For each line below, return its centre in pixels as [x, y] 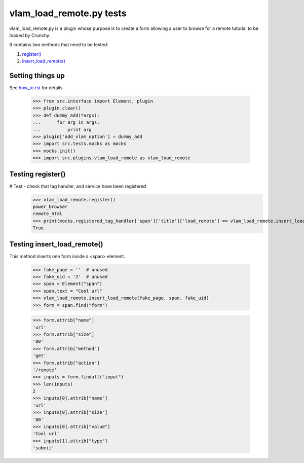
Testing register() [37, 174]
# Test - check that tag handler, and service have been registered [78, 186]
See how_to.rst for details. [37, 88]
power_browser [50, 207]
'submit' [44, 448]
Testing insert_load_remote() [56, 244]
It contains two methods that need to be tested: [59, 45]
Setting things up [37, 75]
